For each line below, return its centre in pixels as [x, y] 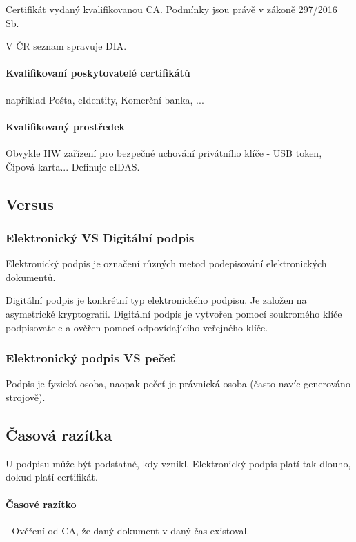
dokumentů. [31, 277]
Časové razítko [41, 504]
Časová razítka [59, 434]
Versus [30, 203]
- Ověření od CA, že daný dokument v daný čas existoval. [128, 530]
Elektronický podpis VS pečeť [90, 358]
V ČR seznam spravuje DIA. [66, 46]
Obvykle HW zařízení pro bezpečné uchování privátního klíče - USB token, [164, 152]
